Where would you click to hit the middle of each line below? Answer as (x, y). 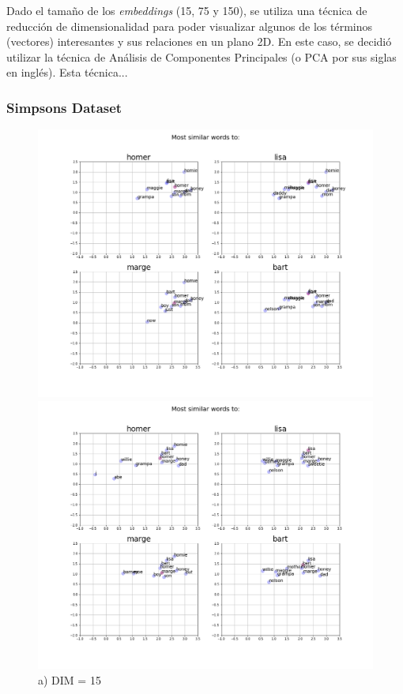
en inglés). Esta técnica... (67, 72)
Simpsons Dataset (64, 107)
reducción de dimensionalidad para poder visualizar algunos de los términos (190, 26)
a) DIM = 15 (70, 679)
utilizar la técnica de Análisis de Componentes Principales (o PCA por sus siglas (201, 56)
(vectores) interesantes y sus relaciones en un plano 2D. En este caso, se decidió (199, 41)
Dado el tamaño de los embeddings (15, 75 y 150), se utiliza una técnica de (187, 10)
